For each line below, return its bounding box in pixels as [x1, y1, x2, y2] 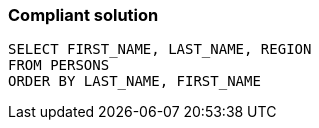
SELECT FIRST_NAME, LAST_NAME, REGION [8, 41, 312, 58]
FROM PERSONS [8, 57, 110, 74]
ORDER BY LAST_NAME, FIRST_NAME [8, 73, 261, 90]
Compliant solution [8, 5, 159, 25]
